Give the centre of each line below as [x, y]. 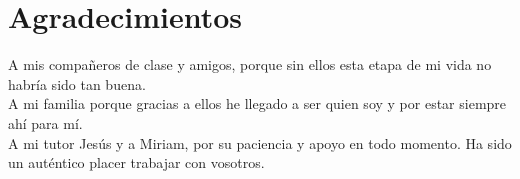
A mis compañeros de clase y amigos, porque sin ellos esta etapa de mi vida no [250, 64]
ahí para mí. [45, 122]
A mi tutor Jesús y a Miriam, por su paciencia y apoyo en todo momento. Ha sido [260, 142]
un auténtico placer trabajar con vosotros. [136, 162]
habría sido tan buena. [77, 83]
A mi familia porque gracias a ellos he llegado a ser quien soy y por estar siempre [257, 103]
